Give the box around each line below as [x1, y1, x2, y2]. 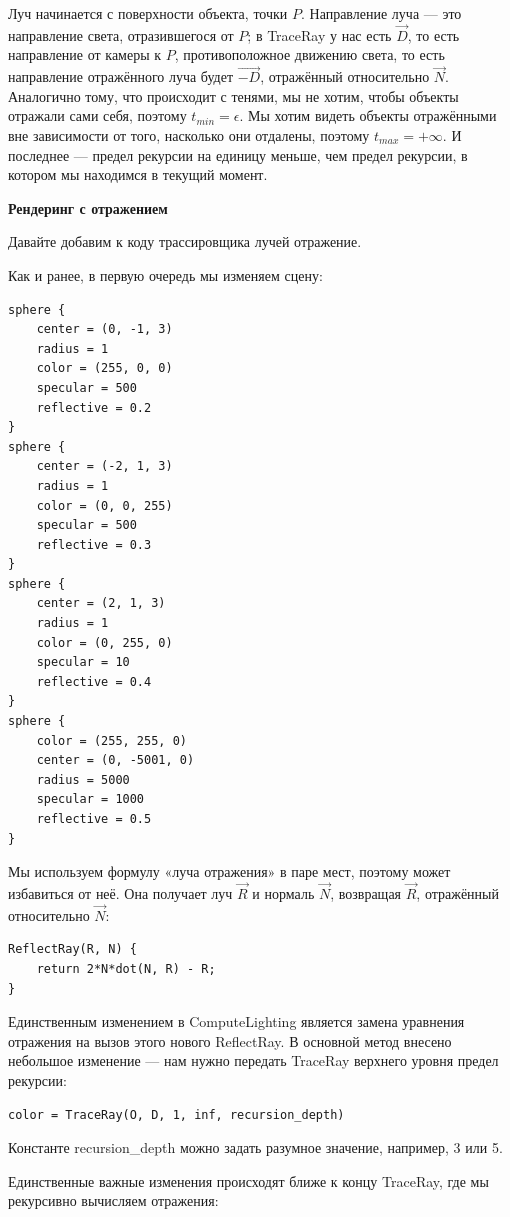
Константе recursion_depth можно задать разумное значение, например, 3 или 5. [8, 1137, 503, 1158]
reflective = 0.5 [36, 812, 152, 826]
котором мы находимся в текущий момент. [8, 164, 268, 185]
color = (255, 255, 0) [36, 733, 187, 748]
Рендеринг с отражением [8, 197, 168, 218]
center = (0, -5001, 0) [36, 753, 195, 768]
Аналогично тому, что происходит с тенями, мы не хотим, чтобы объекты [8, 85, 459, 106]
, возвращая [330, 883, 402, 903]
